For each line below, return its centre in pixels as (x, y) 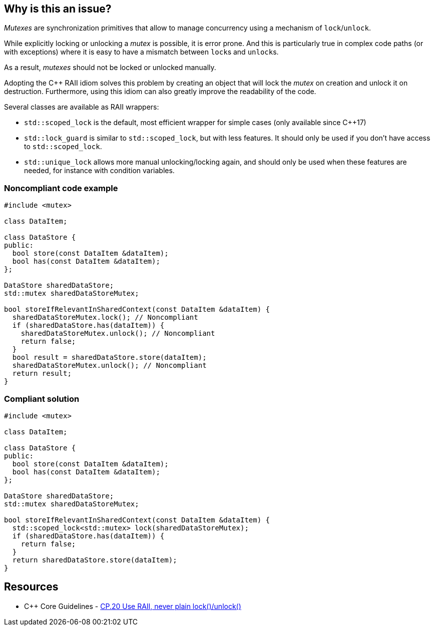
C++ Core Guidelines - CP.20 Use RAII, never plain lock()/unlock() (133, 606)
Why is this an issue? (58, 9)
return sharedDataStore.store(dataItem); (95, 560)
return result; (42, 374)
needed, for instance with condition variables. (99, 171)
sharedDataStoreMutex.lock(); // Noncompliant (105, 318)
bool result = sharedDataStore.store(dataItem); (109, 358)
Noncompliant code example (61, 188)
